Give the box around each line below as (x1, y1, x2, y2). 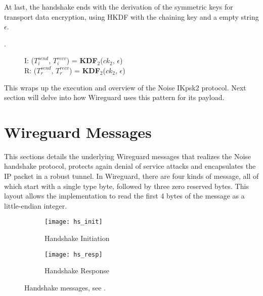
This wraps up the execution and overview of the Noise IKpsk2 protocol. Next (4, 82, 246, 92)
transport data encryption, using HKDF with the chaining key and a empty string (4, 11, 259, 22)
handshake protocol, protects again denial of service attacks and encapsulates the (4, 161, 256, 171)
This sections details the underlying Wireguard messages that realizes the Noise (4, 151, 251, 161)
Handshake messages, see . (24, 282, 106, 292)
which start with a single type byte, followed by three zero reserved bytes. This (4, 180, 249, 191)
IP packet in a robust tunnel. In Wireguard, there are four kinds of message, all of (4, 171, 259, 181)
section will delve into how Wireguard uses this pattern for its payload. (4, 92, 225, 103)
